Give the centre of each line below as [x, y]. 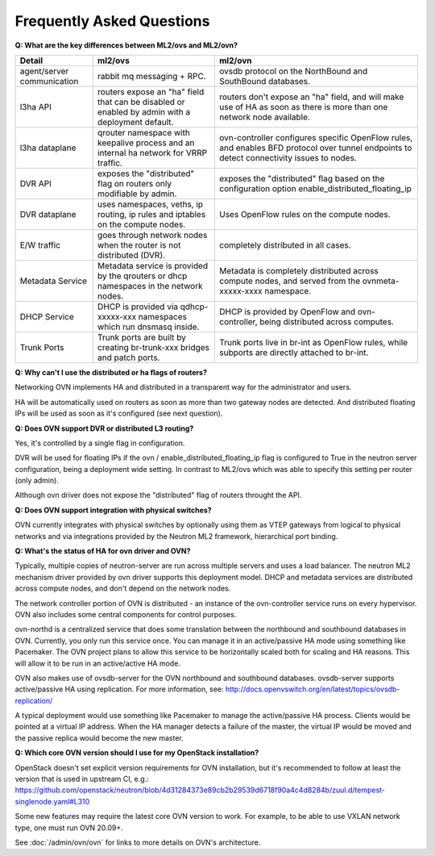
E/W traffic [40, 244]
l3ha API [35, 106]
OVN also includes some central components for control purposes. [126, 614]
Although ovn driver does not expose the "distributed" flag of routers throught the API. [158, 495]
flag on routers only [135, 183]
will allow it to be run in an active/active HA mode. [98, 663]
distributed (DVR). [131, 255]
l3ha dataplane [48, 148]
